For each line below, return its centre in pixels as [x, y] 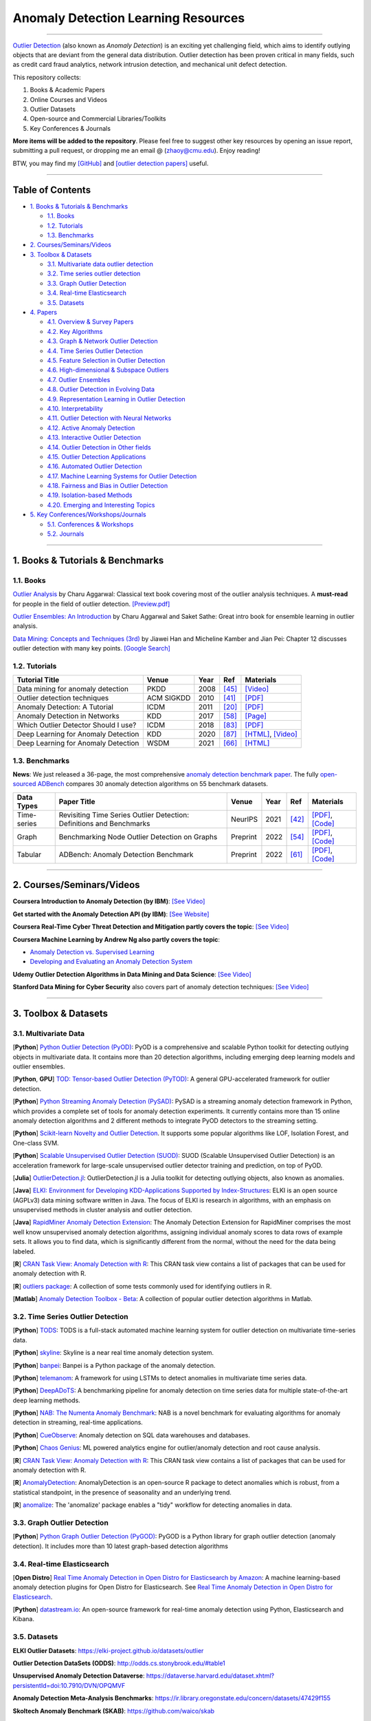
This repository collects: [47, 77]
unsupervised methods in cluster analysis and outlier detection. [102, 1210]
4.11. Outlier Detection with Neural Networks [109, 418]
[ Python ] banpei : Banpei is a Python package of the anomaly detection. [114, 1365]
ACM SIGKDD [169, 698]
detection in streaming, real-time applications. [78, 1422]
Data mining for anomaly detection [72, 689]
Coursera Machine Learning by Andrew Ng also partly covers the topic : [116, 939]
